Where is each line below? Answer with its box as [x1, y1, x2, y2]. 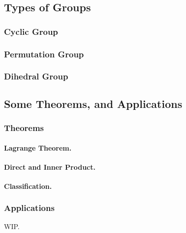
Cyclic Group [4, 25, 58, 37]
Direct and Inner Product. [4, 161, 95, 172]
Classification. [4, 181, 52, 191]
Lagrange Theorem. [4, 142, 72, 153]
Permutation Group [4, 48, 84, 60]
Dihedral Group [4, 70, 68, 82]
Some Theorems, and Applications [4, 96, 183, 111]
